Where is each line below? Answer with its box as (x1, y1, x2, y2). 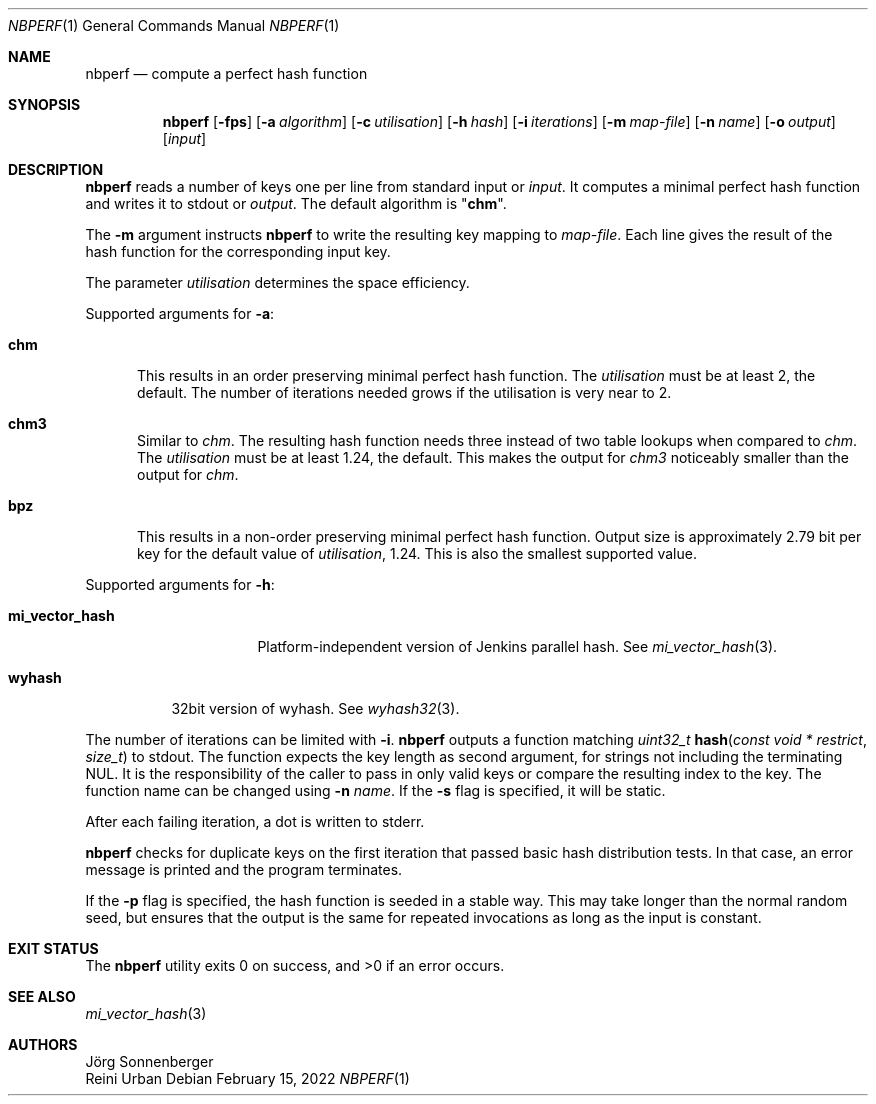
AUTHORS (8, 1036, 78, 1053)
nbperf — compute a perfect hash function (85, 65, 368, 82)
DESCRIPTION (8, 161, 104, 178)
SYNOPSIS (8, 96, 81, 113)
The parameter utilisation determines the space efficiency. (85, 274, 470, 291)
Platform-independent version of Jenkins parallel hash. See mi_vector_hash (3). (257, 638, 778, 655)
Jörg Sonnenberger (85, 1053, 214, 1070)
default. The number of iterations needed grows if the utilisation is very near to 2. (137, 384, 672, 401)
